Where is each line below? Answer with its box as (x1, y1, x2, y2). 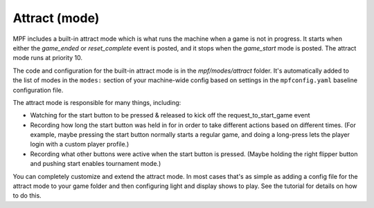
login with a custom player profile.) (30, 140, 130, 149)
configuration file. (12, 86, 64, 94)
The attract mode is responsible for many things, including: (12, 98, 181, 106)
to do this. (12, 191, 42, 200)
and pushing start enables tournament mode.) (30, 160, 161, 168)
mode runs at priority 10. (12, 54, 83, 62)
